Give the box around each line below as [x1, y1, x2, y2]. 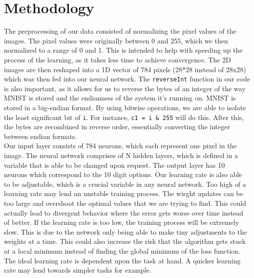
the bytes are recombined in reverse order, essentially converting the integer [4, 121, 230, 132]
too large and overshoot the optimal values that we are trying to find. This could [4, 198, 246, 208]
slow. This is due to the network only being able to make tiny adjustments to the [4, 226, 247, 237]
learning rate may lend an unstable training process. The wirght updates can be [4, 188, 243, 199]
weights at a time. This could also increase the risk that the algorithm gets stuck [4, 236, 246, 246]
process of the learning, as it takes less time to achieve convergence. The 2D [4, 54, 231, 64]
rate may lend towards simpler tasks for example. [4, 265, 151, 275]
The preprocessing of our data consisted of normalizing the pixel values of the [4, 26, 236, 36]
